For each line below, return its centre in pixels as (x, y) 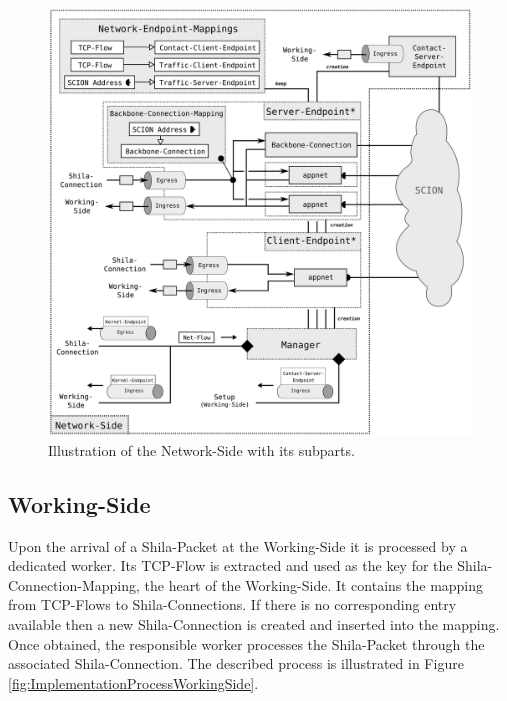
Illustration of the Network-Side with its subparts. (201, 449)
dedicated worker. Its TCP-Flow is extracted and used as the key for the (230, 565)
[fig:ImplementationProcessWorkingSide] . (133, 682)
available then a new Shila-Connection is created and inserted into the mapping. (254, 623)
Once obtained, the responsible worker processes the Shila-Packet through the (246, 643)
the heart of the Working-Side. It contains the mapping (314, 584)
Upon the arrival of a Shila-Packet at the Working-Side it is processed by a (238, 545)
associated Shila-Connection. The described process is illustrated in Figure (236, 663)
